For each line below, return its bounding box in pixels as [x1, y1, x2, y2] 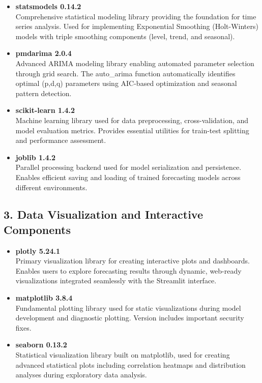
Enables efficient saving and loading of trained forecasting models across [15, 171, 241, 182]
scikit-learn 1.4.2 [15, 105, 75, 115]
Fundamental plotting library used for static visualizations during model [15, 302, 241, 313]
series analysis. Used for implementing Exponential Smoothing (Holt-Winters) [15, 21, 258, 32]
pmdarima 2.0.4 [15, 48, 72, 58]
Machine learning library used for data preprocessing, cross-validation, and [15, 114, 249, 125]
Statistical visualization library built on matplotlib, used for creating [15, 349, 230, 360]
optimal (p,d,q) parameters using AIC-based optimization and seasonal [15, 78, 237, 89]
